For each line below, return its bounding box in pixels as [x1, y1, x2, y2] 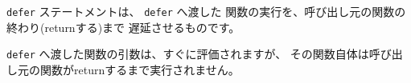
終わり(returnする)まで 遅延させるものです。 [6, 18, 240, 35]
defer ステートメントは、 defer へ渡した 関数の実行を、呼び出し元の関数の [6, 3, 406, 19]
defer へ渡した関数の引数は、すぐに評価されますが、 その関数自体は [6, 45, 369, 62]
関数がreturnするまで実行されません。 [39, 61, 240, 77]
